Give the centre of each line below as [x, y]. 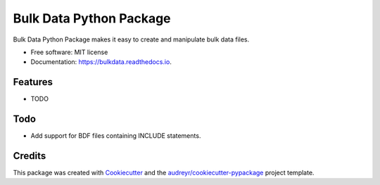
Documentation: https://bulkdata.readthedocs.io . [101, 62]
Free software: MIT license [69, 52]
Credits [30, 156]
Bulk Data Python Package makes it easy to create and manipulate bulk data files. [131, 39]
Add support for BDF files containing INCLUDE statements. [116, 136]
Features [33, 82]
